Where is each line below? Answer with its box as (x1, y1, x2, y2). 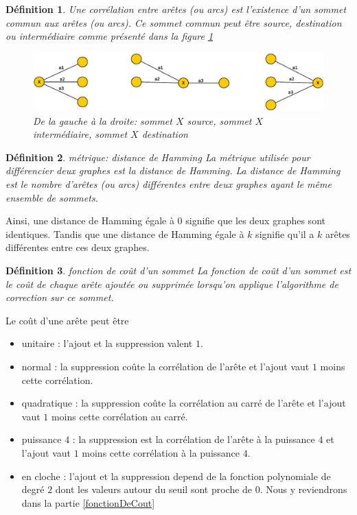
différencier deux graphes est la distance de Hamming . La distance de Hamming (5, 163, 341, 178)
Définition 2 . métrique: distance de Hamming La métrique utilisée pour (5, 149, 310, 164)
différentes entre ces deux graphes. (5, 240, 150, 254)
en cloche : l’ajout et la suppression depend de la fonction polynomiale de (21, 468, 331, 483)
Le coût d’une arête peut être (5, 313, 129, 327)
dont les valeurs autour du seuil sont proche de (55, 482, 253, 496)
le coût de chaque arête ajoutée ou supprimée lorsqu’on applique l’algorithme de (5, 276, 338, 291)
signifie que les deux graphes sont (185, 213, 325, 228)
